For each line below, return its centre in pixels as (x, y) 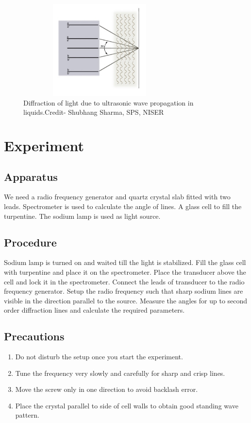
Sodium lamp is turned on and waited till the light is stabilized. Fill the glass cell (125, 262)
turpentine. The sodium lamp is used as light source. (82, 216)
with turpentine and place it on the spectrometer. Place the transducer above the (125, 272)
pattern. (27, 415)
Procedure (30, 242)
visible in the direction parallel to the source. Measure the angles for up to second (126, 300)
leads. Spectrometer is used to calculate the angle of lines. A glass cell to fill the (123, 206)
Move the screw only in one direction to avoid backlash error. (107, 389)
